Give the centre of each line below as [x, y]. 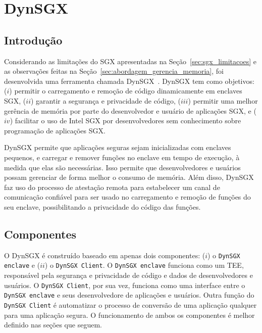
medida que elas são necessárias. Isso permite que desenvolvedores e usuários [122, 167]
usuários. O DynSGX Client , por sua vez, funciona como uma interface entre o [125, 285]
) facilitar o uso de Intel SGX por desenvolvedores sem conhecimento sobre [125, 121]
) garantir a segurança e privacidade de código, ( [106, 100]
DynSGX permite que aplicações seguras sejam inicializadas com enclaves [118, 147]
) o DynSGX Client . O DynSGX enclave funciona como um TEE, [144, 265]
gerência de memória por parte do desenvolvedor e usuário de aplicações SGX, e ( [130, 110]
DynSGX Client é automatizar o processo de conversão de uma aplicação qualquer [130, 304]
